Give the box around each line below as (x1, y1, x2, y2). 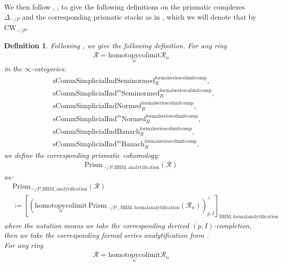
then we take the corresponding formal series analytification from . (4, 230, 209, 240)
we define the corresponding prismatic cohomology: (4, 149, 160, 160)
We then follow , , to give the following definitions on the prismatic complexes (4, 2, 245, 12)
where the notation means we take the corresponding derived (4, 220, 189, 230)
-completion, (213, 220, 252, 230)
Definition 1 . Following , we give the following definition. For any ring (4, 40, 227, 50)
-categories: (31, 63, 66, 74)
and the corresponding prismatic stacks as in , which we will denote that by (22, 11, 256, 22)
